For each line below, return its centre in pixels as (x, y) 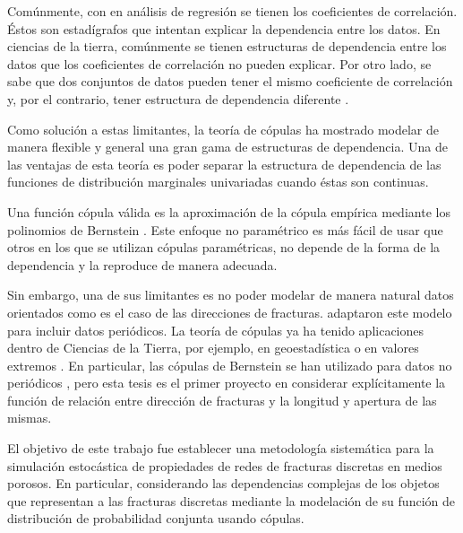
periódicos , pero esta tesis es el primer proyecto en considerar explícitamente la (227, 383)
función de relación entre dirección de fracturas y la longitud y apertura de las (222, 400)
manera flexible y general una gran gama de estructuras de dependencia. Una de (227, 147)
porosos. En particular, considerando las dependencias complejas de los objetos (223, 483)
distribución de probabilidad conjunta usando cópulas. (156, 518)
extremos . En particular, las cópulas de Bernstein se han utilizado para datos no (230, 365)
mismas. (30, 418)
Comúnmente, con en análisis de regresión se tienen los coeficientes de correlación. (232, 11)
